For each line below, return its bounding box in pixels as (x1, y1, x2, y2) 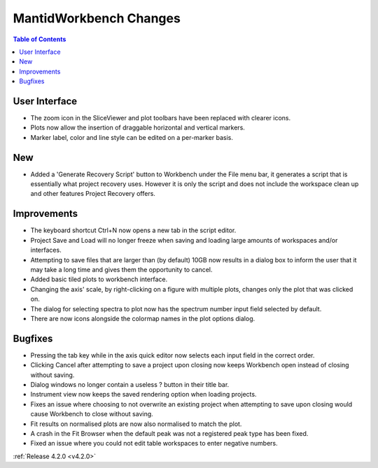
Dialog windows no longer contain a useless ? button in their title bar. (30, 380, 230, 388)
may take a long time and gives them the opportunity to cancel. (30, 265, 213, 274)
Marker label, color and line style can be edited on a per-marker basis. (30, 133, 234, 141)
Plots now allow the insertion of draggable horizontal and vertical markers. (30, 123, 245, 132)
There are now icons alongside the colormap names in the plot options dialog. (30, 314, 255, 322)
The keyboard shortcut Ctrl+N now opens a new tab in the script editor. (30, 226, 237, 234)
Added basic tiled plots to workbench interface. (30, 275, 168, 283)
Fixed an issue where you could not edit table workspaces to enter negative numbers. (30, 439, 278, 448)
